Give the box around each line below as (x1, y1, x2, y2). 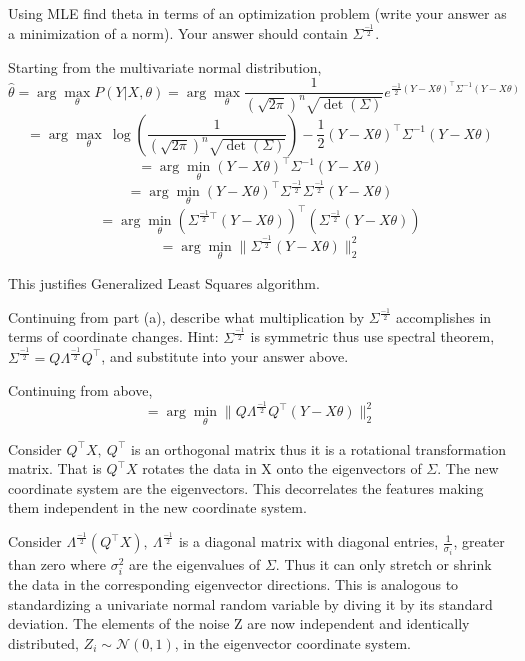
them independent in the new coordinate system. (8, 497, 307, 518)
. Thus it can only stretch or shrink (275, 553, 492, 574)
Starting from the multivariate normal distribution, (8, 56, 322, 77)
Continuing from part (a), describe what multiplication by (8, 306, 365, 327)
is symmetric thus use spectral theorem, (250, 326, 495, 347)
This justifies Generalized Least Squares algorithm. (8, 272, 320, 293)
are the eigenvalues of (129, 553, 261, 574)
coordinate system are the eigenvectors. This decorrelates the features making (8, 477, 484, 498)
